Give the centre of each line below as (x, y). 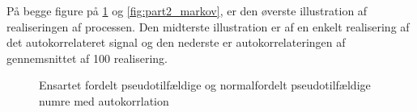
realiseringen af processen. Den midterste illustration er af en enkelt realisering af (208, 26)
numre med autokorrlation (104, 100)
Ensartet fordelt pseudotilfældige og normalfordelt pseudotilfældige (205, 85)
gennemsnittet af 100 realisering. (87, 58)
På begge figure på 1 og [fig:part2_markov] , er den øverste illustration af (187, 10)
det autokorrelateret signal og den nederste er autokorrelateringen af (176, 42)
